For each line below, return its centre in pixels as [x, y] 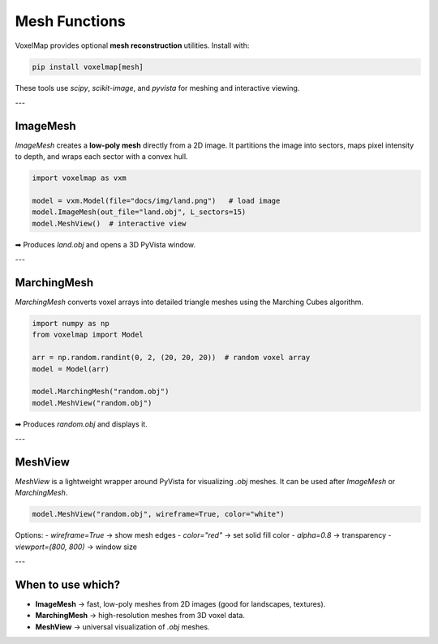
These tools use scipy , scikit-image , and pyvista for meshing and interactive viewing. [157, 88]
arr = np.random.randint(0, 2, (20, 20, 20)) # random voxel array [171, 358]
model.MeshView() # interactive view [109, 223]
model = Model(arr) [71, 369]
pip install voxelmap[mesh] [88, 67]
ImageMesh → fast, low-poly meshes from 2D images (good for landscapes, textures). [180, 604]
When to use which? [68, 584]
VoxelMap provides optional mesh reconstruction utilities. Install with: [132, 45]
